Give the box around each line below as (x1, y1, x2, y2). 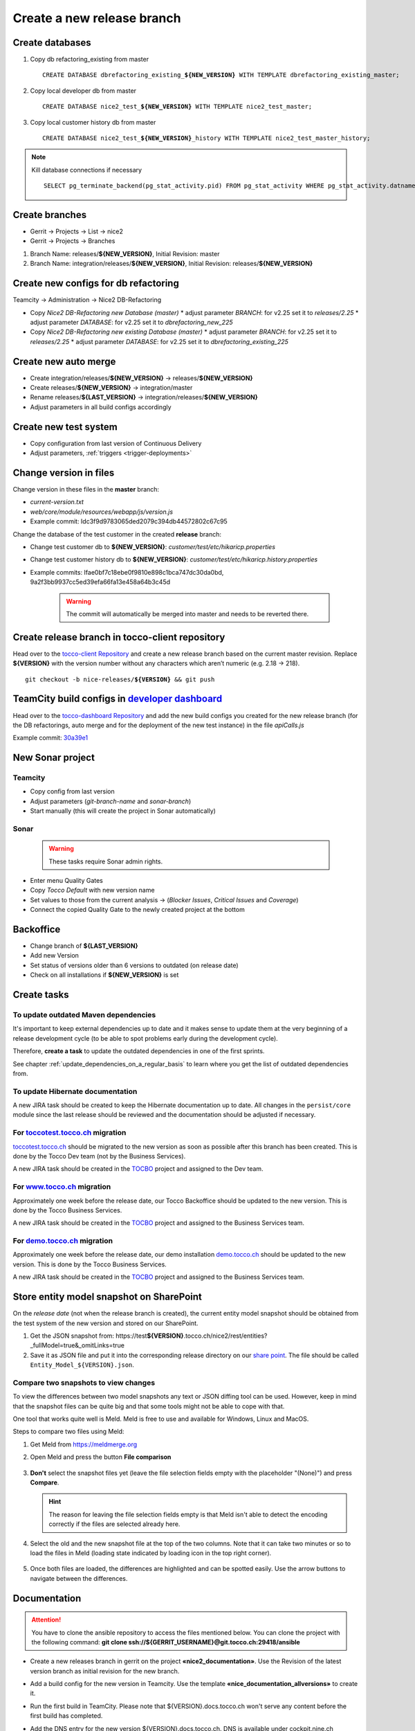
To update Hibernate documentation (12, 1086, 138, 1096)
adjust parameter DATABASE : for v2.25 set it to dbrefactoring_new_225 (30, 318, 233, 326)
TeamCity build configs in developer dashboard (12, 693, 223, 705)
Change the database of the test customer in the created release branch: (12, 530, 221, 538)
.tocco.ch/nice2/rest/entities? (183, 1331, 268, 1340)
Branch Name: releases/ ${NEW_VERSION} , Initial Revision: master (30, 249, 220, 258)
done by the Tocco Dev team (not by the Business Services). (12, 1152, 186, 1160)
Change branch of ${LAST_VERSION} (30, 942, 138, 950)
